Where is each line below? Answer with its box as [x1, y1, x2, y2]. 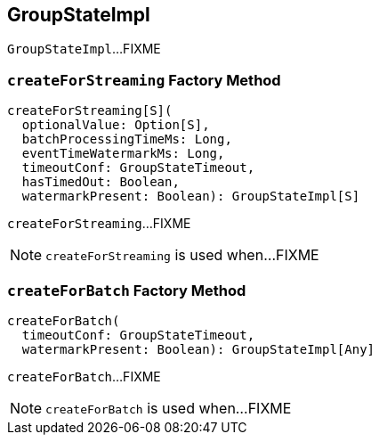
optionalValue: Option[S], [21, 118, 210, 133]
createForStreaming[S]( [7, 103, 173, 119]
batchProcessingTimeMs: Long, [21, 132, 232, 147]
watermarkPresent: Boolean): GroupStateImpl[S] [21, 189, 360, 204]
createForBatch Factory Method [7, 281, 246, 299]
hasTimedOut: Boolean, [21, 175, 180, 190]
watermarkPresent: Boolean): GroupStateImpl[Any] [21, 341, 375, 356]
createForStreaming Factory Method [7, 70, 281, 89]
